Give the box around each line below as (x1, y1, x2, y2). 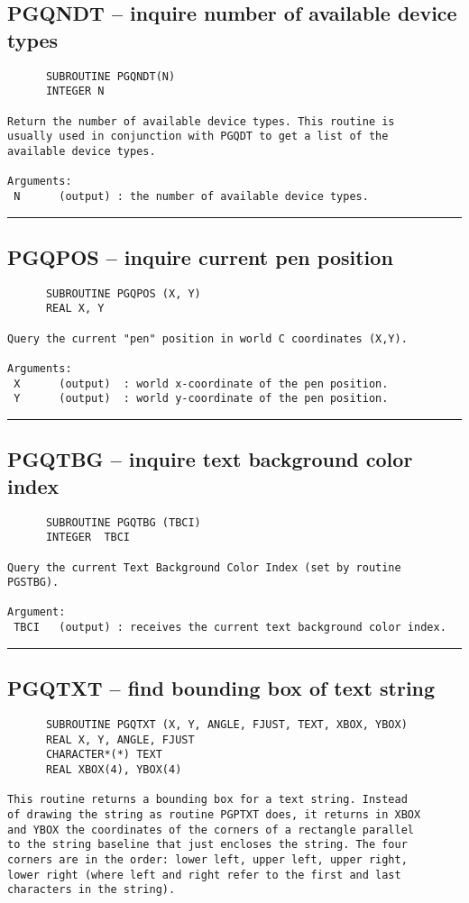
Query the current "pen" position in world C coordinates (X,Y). (7, 332, 408, 345)
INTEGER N (45, 85, 105, 98)
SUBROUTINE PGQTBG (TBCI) (45, 515, 201, 529)
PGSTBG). (7, 576, 60, 589)
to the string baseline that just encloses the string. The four (7, 838, 408, 852)
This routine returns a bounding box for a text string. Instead (7, 793, 408, 807)
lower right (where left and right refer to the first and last (7, 868, 401, 881)
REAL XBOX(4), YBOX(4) (45, 762, 182, 776)
